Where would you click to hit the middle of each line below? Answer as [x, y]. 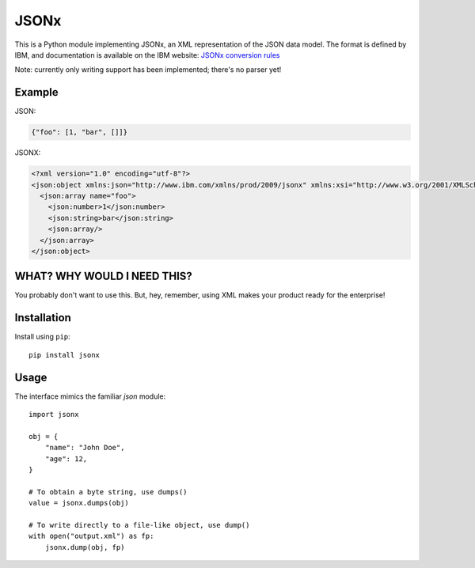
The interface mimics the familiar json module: [90, 396]
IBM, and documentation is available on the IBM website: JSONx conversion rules [147, 55]
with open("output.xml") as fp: [91, 536]
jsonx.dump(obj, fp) [85, 547]
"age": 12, [66, 458]
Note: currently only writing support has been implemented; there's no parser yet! [148, 70]
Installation [43, 318]
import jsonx [54, 415]
